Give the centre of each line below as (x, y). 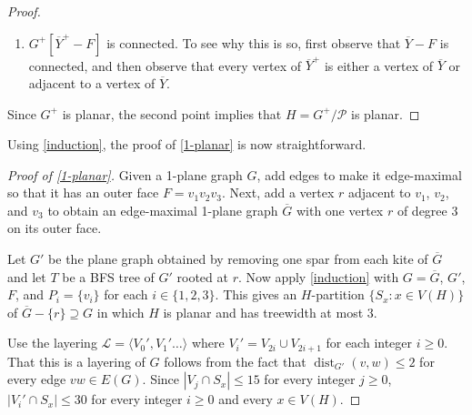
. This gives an (256, 294)
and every (246, 399)
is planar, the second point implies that (172, 113)
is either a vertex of (379, 65)
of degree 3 (427, 210)
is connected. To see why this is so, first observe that (254, 42)
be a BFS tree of (108, 276)
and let (27, 276)
